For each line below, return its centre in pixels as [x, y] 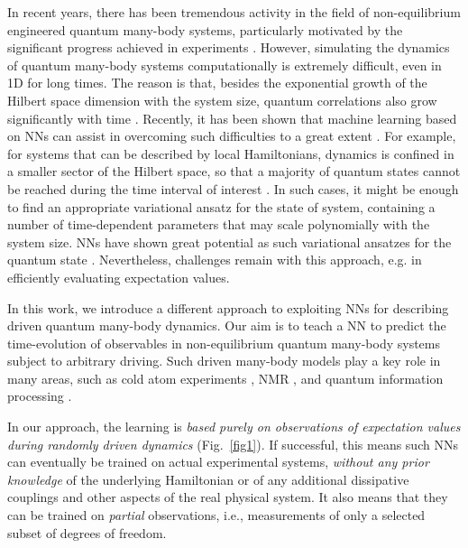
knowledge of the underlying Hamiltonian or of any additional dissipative [208, 479]
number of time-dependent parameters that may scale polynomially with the [219, 224]
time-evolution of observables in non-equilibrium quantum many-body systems [224, 343]
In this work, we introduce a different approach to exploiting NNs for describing [228, 307]
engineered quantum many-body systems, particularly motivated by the [205, 29]
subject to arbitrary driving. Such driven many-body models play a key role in [224, 361]
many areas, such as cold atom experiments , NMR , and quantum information [225, 378]
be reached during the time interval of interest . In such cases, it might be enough [233, 188]
